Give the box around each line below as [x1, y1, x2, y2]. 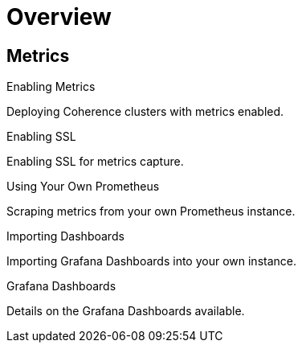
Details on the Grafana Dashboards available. [6, 304, 245, 318]
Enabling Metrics [6, 80, 96, 94]
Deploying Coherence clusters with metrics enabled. [6, 105, 284, 119]
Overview [6, 3, 112, 31]
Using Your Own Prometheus [6, 179, 160, 194]
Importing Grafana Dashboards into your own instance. [6, 254, 296, 269]
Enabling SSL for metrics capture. [6, 154, 184, 169]
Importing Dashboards [6, 229, 124, 244]
